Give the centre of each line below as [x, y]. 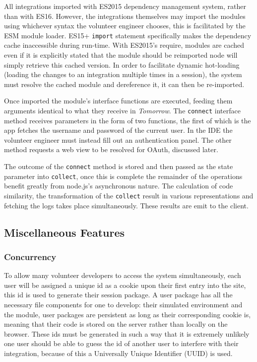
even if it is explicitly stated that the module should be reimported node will [121, 55]
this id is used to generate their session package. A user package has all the [118, 295]
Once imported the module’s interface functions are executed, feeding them [118, 101]
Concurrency [30, 256]
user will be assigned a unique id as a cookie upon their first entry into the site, [125, 285]
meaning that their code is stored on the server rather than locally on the [116, 324]
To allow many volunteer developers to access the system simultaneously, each [123, 275]
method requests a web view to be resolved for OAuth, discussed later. [111, 149]
